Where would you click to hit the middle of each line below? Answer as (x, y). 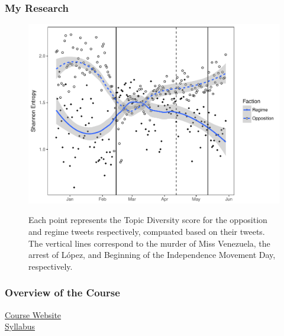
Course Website (33, 314)
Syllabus (20, 326)
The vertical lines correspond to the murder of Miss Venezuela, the (149, 243)
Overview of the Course (62, 293)
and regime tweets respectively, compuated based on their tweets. (147, 232)
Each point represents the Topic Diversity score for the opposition (148, 220)
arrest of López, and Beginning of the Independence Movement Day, (152, 255)
